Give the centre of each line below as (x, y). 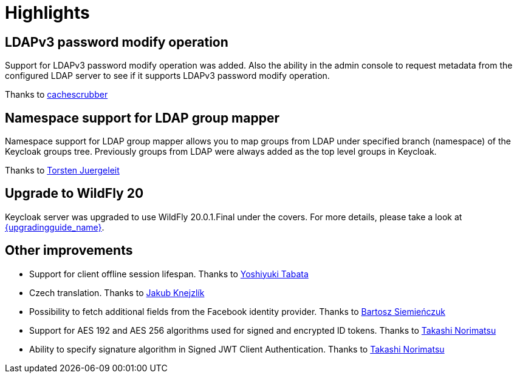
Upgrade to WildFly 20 (74, 194)
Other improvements (69, 251)
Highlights (47, 13)
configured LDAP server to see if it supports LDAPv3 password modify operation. (167, 76)
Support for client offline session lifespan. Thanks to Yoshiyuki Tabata (169, 274)
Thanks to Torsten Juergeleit (62, 170)
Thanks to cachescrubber (56, 95)
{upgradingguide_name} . (55, 227)
